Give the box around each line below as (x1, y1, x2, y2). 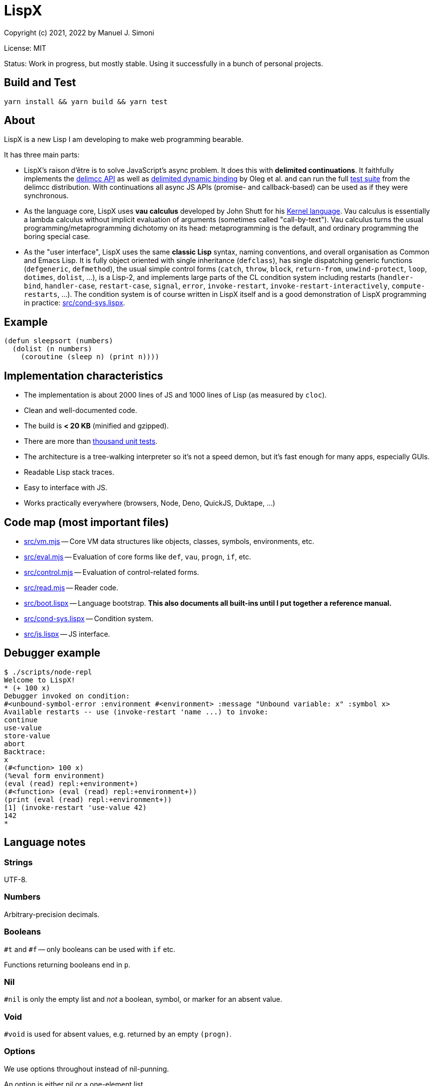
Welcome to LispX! (4, 676, 76, 684)
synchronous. (24, 191, 69, 200)
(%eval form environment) (4, 771, 105, 780)
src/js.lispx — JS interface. (24, 629, 110, 638)
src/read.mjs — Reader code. (24, 583, 118, 592)
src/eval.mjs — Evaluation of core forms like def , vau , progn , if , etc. (24, 552, 251, 561)
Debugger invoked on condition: (4, 691, 130, 700)
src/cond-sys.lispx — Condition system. (24, 614, 153, 623)
